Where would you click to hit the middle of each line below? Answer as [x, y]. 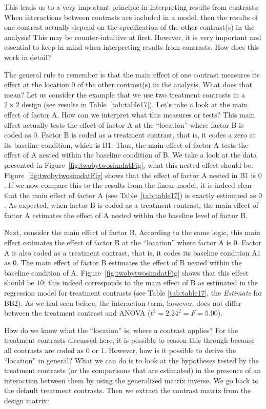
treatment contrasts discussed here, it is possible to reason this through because [129, 340]
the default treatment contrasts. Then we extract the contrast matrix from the [128, 390]
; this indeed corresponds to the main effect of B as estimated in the [151, 283]
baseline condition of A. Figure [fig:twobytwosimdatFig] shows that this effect [126, 272]
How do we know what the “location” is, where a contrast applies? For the [121, 330]
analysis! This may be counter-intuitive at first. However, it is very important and [133, 37]
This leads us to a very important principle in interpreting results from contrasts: [132, 7]
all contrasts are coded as [44, 350]
